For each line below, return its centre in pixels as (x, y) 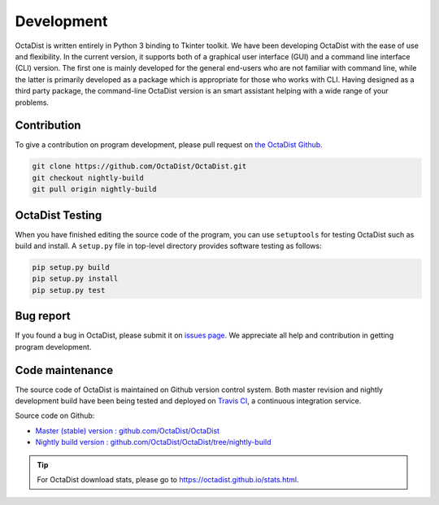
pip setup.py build (71, 268)
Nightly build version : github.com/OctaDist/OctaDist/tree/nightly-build (153, 442)
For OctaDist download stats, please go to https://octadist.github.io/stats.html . (168, 479)
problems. (32, 102)
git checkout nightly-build (88, 178)
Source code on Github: (55, 416)
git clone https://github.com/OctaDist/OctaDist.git (139, 166)
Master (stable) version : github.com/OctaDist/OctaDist (127, 430)
